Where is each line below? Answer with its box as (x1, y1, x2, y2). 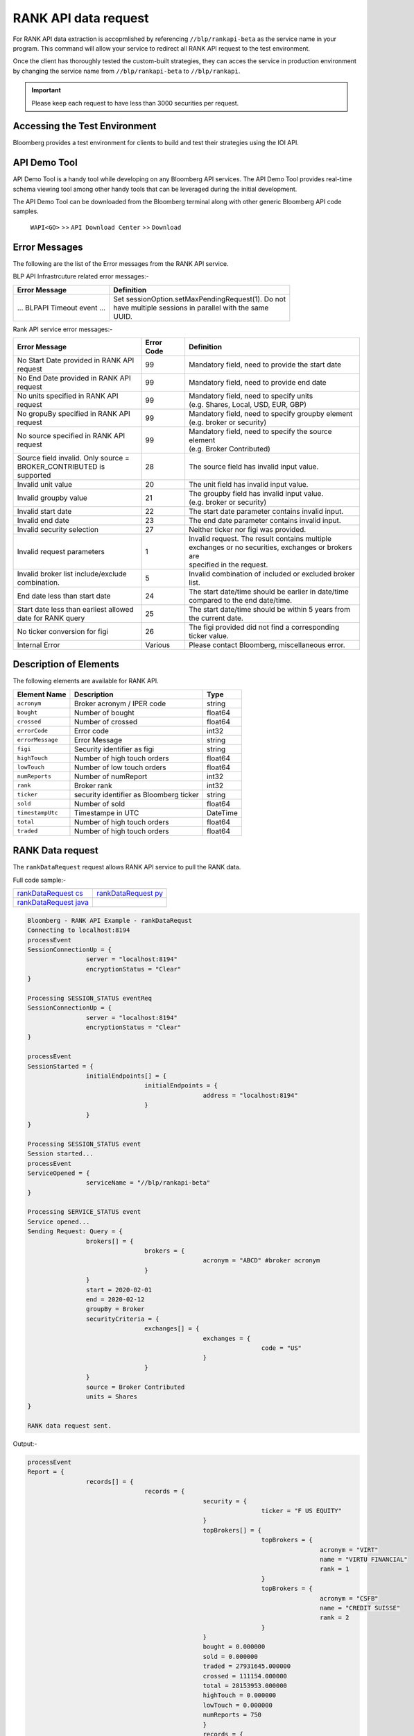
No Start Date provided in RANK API (17, 355, 135, 365)
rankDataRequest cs (17, 889, 83, 899)
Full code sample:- (12, 876, 66, 884)
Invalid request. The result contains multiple (188, 533, 332, 543)
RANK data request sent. (27, 1422, 112, 1430)
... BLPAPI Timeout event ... (17, 303, 106, 312)
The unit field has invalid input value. (188, 479, 309, 489)
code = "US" (261, 1344, 302, 1352)
